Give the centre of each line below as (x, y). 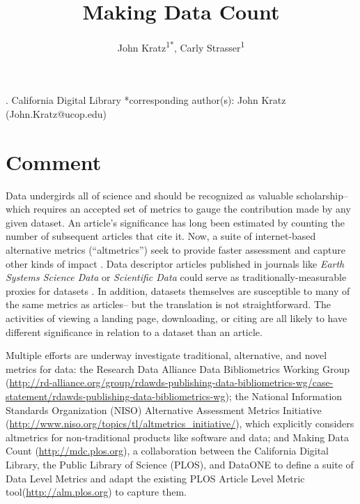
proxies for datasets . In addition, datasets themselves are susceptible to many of (178, 290)
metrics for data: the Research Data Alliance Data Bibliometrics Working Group (178, 368)
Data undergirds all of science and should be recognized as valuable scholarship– (177, 195)
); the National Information (284, 396)
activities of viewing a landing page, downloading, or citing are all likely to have (177, 318)
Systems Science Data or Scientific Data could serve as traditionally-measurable (176, 277)
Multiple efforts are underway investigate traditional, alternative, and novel (166, 355)
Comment (54, 161)
